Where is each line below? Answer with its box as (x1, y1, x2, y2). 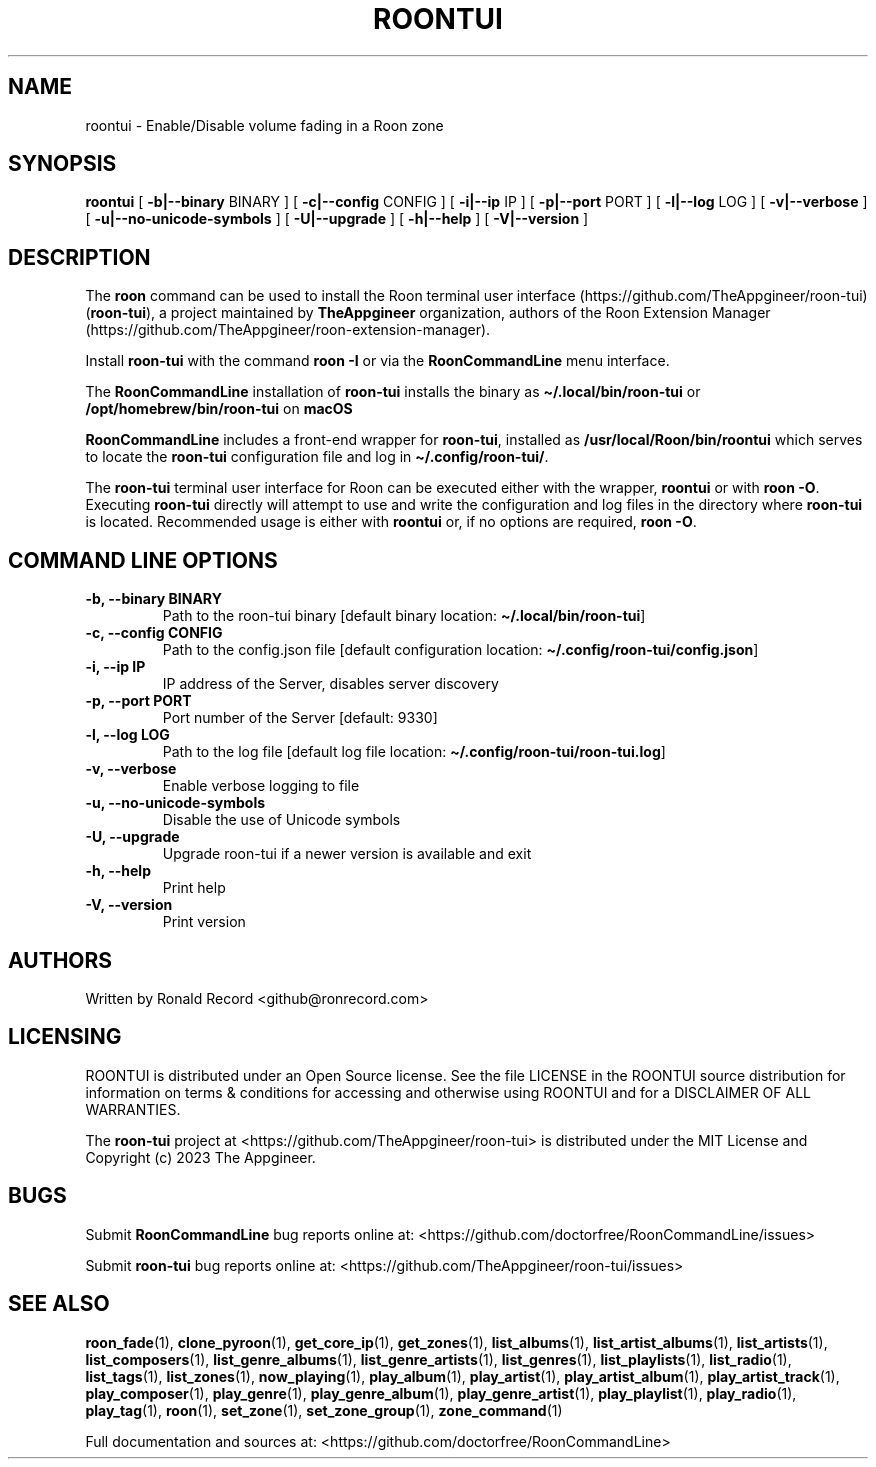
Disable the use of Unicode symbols (162, 811, 401, 829)
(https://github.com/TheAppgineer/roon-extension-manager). (85, 321, 491, 339)
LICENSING (8, 1024, 122, 1050)
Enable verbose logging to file (162, 777, 360, 795)
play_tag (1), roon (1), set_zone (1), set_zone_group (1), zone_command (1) (85, 1401, 563, 1419)
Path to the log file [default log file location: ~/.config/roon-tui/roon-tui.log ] (162, 743, 666, 761)
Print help (162, 879, 226, 897)
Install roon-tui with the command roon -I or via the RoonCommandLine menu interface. (85, 352, 670, 370)
